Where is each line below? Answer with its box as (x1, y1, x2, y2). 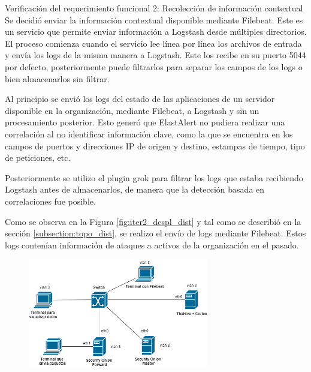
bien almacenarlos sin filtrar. (5, 72, 110, 85)
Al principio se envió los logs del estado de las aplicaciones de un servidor (5, 92, 275, 105)
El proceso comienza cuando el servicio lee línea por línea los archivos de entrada (5, 37, 302, 49)
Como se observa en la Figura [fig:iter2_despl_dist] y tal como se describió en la (5, 215, 301, 227)
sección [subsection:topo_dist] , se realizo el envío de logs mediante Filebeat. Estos (5, 227, 306, 239)
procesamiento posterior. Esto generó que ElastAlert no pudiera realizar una (5, 116, 285, 128)
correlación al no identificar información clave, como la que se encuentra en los (5, 127, 293, 140)
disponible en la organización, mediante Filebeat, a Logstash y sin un (5, 104, 259, 116)
